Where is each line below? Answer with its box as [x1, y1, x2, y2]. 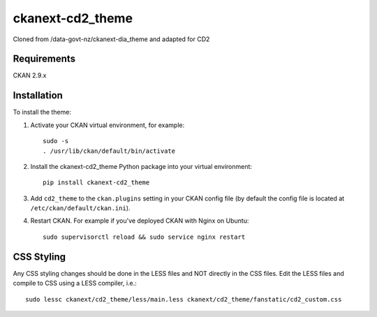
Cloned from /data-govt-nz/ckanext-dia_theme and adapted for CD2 [13, 35, 210, 43]
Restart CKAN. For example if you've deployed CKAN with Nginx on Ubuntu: [30, 216, 249, 225]
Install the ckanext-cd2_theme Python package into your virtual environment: [30, 162, 253, 170]
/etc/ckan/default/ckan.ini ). [30, 204, 131, 212]
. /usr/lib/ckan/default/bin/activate [43, 147, 176, 155]
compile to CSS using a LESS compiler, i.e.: [13, 279, 138, 288]
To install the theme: [13, 108, 71, 117]
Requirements [13, 53, 76, 65]
